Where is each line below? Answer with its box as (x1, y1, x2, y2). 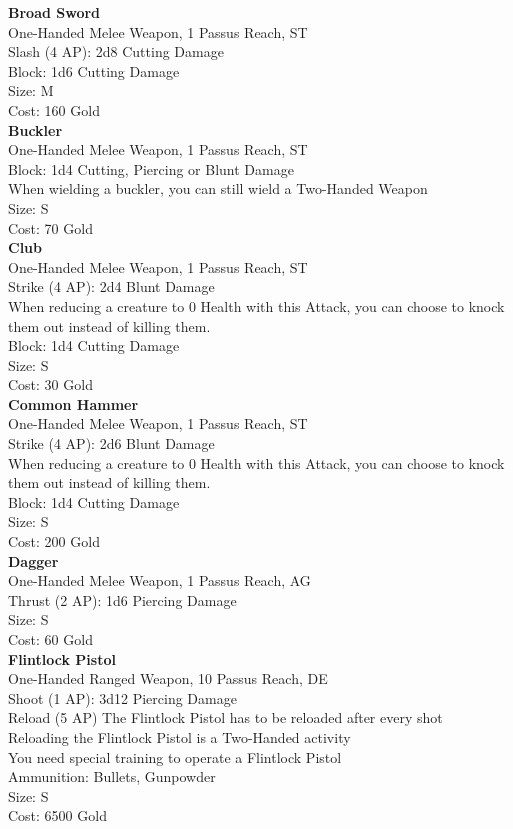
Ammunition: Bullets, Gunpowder (8, 766, 216, 787)
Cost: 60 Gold (8, 629, 93, 649)
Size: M (8, 80, 54, 101)
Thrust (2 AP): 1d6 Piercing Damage (8, 589, 237, 610)
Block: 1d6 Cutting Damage (8, 60, 180, 81)
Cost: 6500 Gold (8, 805, 107, 826)
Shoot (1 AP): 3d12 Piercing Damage (8, 687, 237, 708)
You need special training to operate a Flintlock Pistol (8, 746, 342, 767)
